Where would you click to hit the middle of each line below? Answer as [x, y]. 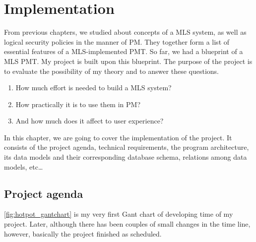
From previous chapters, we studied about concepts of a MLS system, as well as [125, 32]
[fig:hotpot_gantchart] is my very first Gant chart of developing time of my [119, 214]
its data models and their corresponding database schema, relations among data [126, 157]
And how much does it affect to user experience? [90, 121]
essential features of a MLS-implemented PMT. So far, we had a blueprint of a [124, 51]
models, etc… [24, 166]
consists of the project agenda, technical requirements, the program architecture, [127, 147]
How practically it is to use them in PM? [78, 104]
